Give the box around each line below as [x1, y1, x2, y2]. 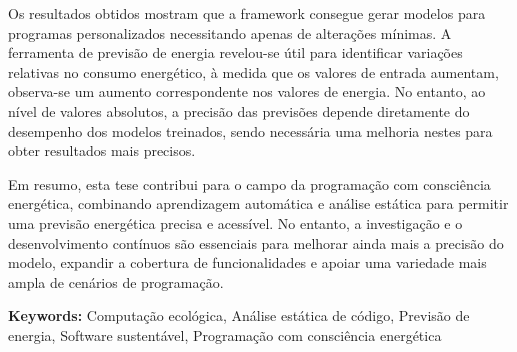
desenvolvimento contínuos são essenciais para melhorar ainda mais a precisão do [8, 232, 504, 253]
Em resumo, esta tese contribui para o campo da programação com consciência [8, 173, 491, 194]
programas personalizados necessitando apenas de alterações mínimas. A [8, 22, 452, 43]
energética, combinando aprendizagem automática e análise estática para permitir [8, 193, 509, 214]
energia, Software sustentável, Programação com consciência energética [8, 324, 442, 345]
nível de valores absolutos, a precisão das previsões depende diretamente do [8, 100, 470, 121]
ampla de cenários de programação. [8, 271, 224, 292]
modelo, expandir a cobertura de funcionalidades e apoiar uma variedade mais [8, 252, 487, 273]
